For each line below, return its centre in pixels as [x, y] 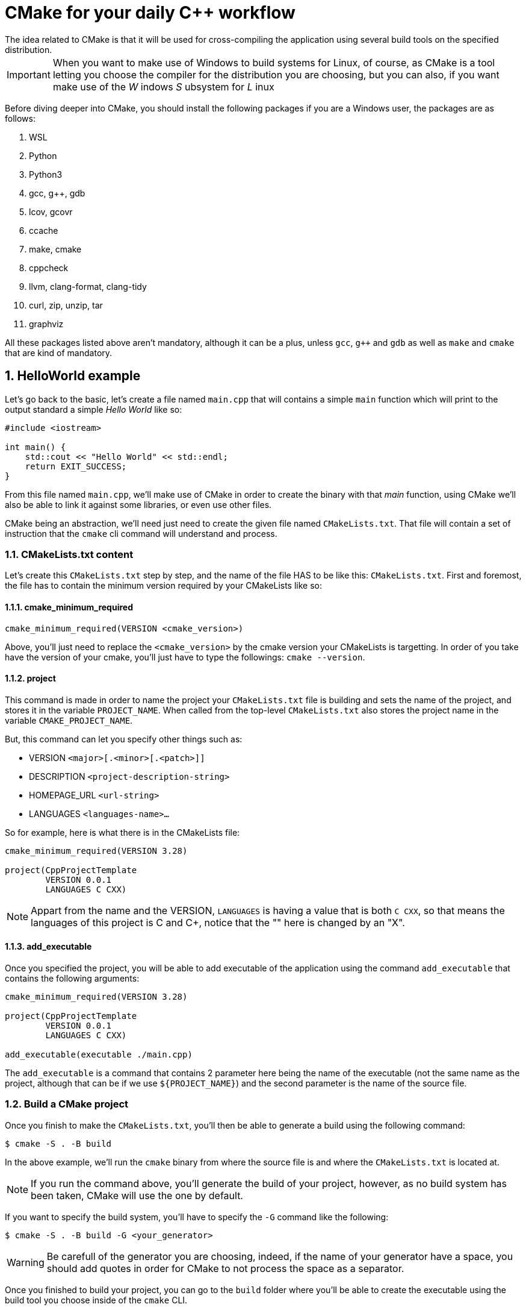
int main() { [36, 447]
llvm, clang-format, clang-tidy [88, 286]
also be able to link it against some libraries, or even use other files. [138, 504]
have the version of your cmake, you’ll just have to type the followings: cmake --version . [185, 657]
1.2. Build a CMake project [67, 1104]
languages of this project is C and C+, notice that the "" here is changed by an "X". [218, 922]
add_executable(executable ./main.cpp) [99, 1055]
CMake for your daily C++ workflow [150, 13]
